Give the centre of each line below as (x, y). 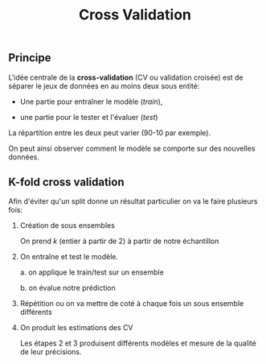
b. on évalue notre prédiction (68, 288)
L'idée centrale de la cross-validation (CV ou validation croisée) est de (126, 77)
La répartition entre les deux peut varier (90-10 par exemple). (110, 132)
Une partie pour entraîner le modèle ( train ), (91, 101)
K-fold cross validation (66, 182)
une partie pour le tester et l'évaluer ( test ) (89, 117)
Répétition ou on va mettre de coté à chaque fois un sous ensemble (132, 304)
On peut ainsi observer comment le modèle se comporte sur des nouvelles (132, 148)
